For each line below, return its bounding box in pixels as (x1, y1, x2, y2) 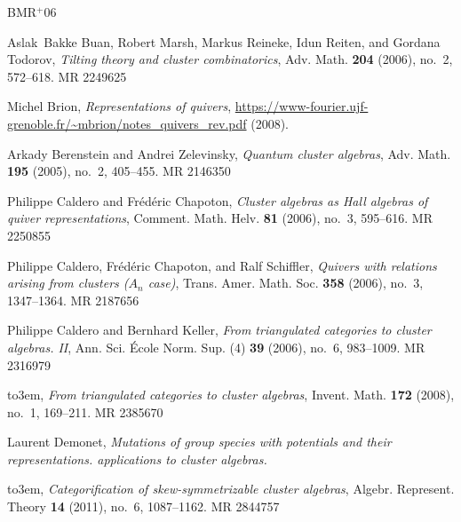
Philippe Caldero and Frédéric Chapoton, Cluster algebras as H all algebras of (7, 191, 428, 210)
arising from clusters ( (7, 273, 129, 292)
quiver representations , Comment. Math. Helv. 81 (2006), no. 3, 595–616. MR (7, 209, 433, 227)
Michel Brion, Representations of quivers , (7, 97, 232, 115)
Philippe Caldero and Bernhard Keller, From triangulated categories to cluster (7, 320, 432, 339)
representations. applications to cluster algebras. (7, 449, 267, 468)
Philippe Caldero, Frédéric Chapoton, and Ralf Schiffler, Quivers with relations (7, 256, 437, 274)
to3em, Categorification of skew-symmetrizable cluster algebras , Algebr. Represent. (7, 479, 455, 498)
